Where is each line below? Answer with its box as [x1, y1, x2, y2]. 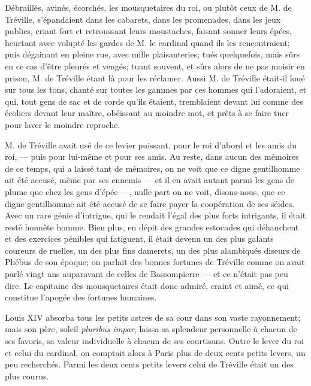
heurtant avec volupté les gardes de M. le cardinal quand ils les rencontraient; [5, 36, 290, 48]
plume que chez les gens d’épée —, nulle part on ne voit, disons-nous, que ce [5, 185, 285, 197]
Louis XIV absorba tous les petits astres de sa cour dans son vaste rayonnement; [5, 311, 301, 323]
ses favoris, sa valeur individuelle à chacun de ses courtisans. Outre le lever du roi [5, 335, 304, 347]
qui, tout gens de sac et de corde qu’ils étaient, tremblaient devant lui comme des [5, 95, 303, 107]
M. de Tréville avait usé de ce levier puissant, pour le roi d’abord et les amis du [5, 138, 297, 151]
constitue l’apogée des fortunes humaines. [5, 291, 157, 303]
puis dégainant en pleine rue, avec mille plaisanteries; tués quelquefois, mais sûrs [5, 48, 300, 60]
